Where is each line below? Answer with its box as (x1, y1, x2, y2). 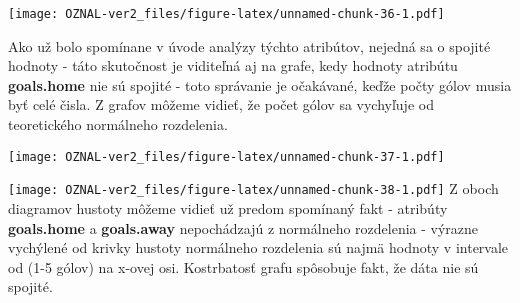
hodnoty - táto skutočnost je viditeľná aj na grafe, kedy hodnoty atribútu (8, 55, 458, 76)
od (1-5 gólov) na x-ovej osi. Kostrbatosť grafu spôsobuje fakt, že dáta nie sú (8, 256, 479, 277)
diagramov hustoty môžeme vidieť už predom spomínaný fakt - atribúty (8, 197, 448, 218)
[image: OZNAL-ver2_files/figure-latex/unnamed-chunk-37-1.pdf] (8, 149, 445, 164)
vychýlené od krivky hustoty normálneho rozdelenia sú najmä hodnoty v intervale (8, 237, 509, 258)
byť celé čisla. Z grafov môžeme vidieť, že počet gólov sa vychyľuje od (8, 94, 434, 115)
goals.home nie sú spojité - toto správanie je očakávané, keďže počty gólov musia (8, 74, 512, 95)
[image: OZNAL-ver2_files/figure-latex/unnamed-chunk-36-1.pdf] (8, 7, 445, 21)
